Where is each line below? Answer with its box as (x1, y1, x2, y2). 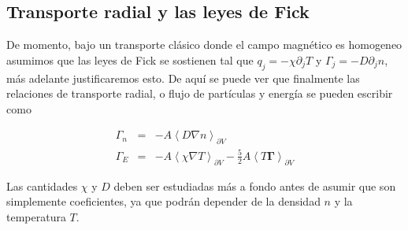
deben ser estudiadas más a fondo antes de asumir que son (113, 177, 396, 194)
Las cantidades (6, 177, 78, 194)
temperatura (6, 208, 66, 224)
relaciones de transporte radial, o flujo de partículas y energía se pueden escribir (6, 85, 393, 102)
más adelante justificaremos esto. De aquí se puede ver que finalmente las (6, 69, 360, 86)
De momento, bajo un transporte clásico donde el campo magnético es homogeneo (6, 36, 402, 53)
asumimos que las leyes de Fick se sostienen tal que (6, 51, 254, 68)
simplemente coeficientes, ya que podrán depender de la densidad (6, 193, 321, 210)
